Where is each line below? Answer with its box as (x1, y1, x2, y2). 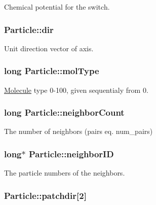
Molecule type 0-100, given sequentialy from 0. (4, 84, 148, 95)
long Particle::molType (4, 64, 99, 77)
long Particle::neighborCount (4, 106, 125, 119)
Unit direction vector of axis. (4, 43, 94, 53)
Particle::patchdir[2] (4, 189, 87, 201)
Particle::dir (4, 23, 54, 36)
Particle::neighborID (28, 147, 114, 160)
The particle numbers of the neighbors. (4, 167, 125, 178)
